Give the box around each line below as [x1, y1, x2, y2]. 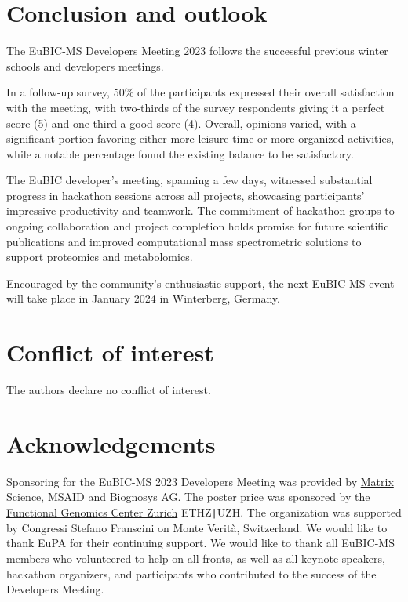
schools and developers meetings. [6, 57, 164, 74]
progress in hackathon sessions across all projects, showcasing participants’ [6, 187, 365, 203]
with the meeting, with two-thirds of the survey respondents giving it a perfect [6, 99, 385, 115]
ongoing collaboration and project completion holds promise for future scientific [6, 218, 389, 234]
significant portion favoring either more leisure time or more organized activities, [6, 130, 395, 147]
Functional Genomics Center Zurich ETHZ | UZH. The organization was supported [6, 504, 402, 520]
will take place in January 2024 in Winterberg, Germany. [6, 290, 280, 306]
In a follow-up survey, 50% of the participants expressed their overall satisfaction [6, 84, 395, 100]
